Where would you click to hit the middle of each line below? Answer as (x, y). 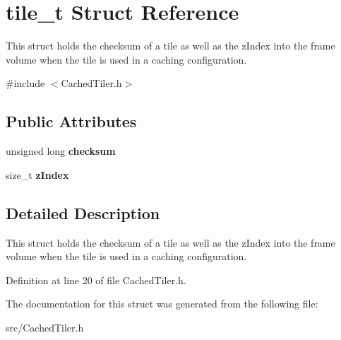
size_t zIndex (37, 174)
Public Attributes (71, 121)
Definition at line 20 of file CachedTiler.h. (96, 280)
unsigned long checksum (61, 151)
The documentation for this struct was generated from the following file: (162, 304)
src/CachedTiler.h (45, 327)
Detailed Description (83, 212)
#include (25, 83)
